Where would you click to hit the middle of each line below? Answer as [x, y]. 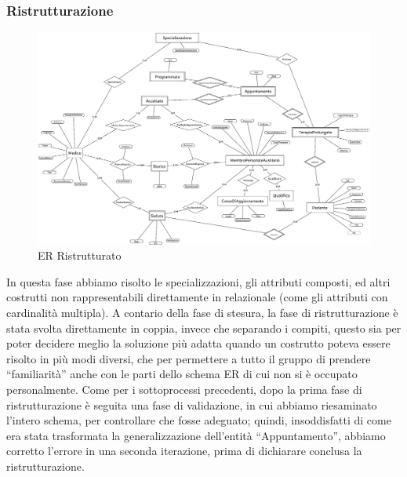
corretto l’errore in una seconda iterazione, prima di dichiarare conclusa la [184, 451]
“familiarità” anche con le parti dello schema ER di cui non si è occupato [182, 374]
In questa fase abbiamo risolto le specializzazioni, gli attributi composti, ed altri [198, 281]
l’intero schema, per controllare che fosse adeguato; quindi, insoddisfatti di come [199, 420]
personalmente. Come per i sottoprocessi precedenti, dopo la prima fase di [184, 389]
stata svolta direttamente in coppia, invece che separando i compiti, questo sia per [204, 328]
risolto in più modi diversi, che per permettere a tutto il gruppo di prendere [189, 358]
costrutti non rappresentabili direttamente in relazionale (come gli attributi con [197, 297]
